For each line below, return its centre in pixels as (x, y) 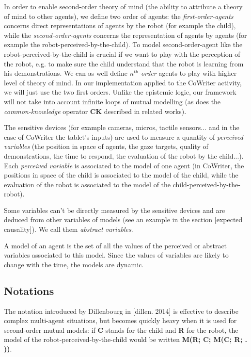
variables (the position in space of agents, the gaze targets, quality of (106, 146)
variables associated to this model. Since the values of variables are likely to (116, 255)
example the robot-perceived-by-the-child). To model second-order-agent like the (123, 44)
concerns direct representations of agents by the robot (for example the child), (120, 25)
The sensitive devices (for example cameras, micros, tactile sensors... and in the (122, 127)
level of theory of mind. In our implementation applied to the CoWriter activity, (123, 82)
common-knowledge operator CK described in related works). (95, 111)
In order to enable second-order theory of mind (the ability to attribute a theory (123, 6)
